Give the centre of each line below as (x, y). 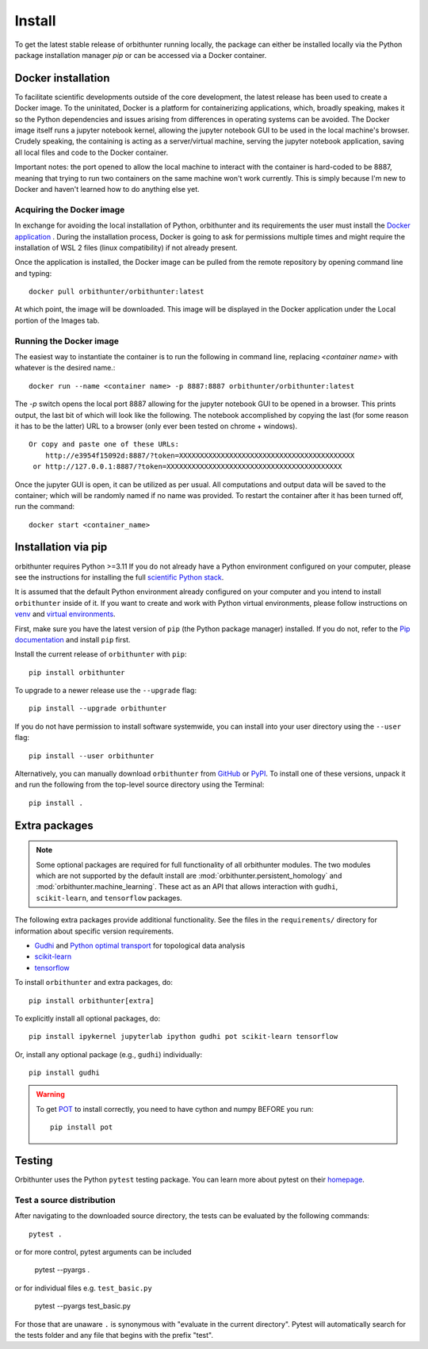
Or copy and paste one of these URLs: (104, 445)
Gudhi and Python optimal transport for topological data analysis (140, 945)
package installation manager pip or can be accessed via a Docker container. (141, 55)
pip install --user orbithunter (92, 756)
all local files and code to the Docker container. (92, 152)
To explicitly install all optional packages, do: (88, 1018)
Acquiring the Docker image (70, 209)
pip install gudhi (65, 1073)
